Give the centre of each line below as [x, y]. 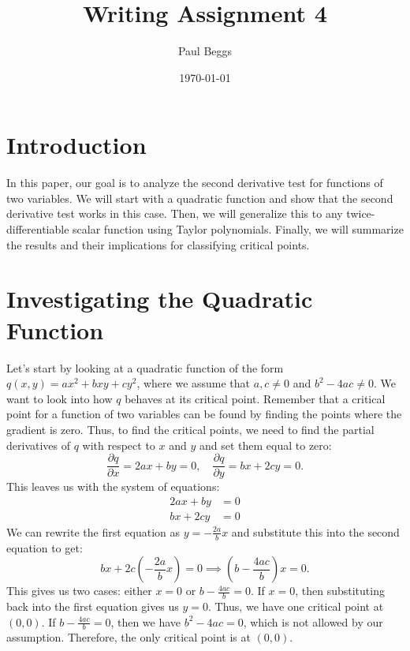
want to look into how [60, 398]
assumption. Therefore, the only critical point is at [129, 637]
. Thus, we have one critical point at [296, 606]
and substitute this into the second [315, 531]
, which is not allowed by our [313, 621]
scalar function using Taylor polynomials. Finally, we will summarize [238, 229]
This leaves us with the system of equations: [113, 486]
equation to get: [45, 547]
